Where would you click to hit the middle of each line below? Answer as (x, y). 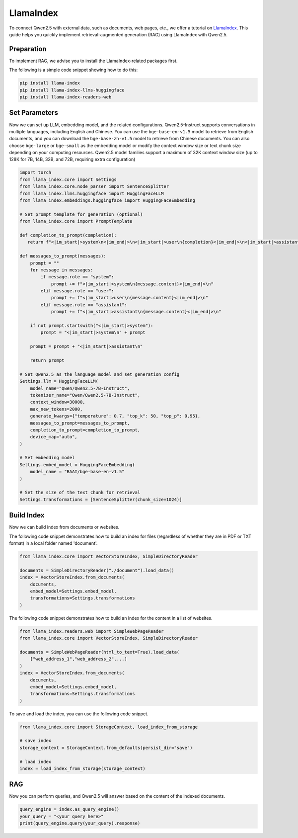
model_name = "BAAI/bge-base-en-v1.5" (77, 472)
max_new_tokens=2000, (56, 409)
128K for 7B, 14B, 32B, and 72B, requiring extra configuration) (72, 160)
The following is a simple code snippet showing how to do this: (74, 70)
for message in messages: (62, 270)
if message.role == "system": (77, 277)
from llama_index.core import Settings (68, 179)
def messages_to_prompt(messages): (63, 256)
